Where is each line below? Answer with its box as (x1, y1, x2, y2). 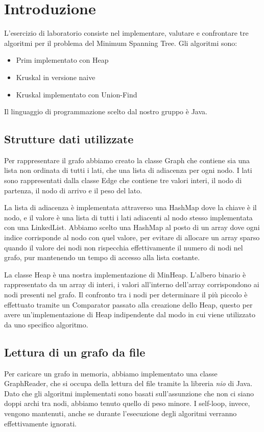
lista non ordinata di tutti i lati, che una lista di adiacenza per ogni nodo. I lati (4, 165, 252, 175)
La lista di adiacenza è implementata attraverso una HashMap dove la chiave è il (4, 202, 257, 213)
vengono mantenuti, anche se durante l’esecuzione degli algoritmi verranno (4, 408, 237, 418)
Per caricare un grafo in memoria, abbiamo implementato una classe (4, 368, 218, 378)
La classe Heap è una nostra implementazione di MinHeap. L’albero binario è (4, 269, 246, 279)
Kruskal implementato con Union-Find (16, 89, 137, 99)
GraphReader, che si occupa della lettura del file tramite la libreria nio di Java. (4, 378, 253, 389)
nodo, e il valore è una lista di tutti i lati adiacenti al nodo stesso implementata (4, 212, 253, 222)
